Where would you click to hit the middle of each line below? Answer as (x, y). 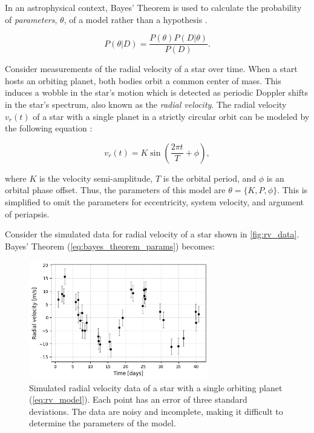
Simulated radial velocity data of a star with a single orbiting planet (156, 387)
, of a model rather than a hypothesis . (136, 19)
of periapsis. (27, 213)
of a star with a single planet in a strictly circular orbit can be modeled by (171, 116)
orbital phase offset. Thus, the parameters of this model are (115, 190)
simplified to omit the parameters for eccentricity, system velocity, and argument (154, 202)
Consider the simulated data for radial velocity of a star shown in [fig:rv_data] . (152, 234)
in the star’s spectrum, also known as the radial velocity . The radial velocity (146, 104)
